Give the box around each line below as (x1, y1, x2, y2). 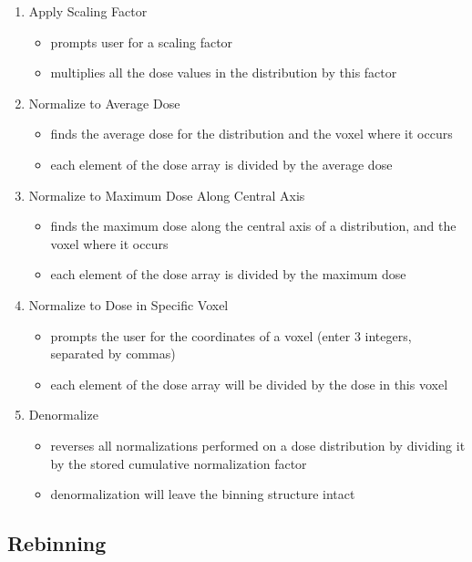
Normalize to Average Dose (28, 93, 180, 112)
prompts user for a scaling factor (50, 32, 233, 51)
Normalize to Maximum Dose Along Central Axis (28, 185, 305, 204)
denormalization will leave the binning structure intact (50, 484, 355, 504)
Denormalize (28, 405, 98, 424)
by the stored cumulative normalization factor (50, 453, 307, 473)
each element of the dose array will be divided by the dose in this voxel (50, 374, 448, 393)
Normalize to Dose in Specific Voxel (28, 295, 229, 314)
